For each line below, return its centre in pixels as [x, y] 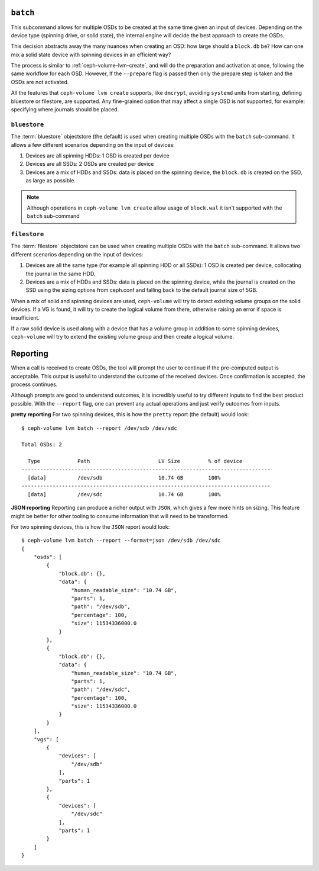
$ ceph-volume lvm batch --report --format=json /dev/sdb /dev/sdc [121, 541]
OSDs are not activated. [40, 82]
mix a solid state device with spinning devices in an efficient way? [91, 54]
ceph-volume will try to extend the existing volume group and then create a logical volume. [123, 337]
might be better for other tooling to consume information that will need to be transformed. [120, 516]
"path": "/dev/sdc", [101, 690]
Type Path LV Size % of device [135, 461]
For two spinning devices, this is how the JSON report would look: [90, 526]
